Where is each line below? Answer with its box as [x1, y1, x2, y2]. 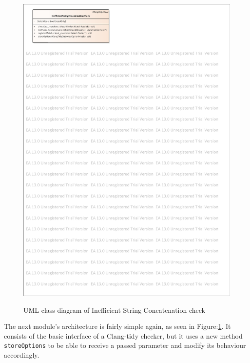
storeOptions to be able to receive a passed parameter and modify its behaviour [4, 340, 246, 350]
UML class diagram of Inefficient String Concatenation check [23, 304, 205, 315]
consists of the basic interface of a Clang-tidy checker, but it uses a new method [4, 330, 243, 341]
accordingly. [4, 350, 39, 360]
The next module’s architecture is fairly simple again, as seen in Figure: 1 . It [4, 321, 231, 331]
